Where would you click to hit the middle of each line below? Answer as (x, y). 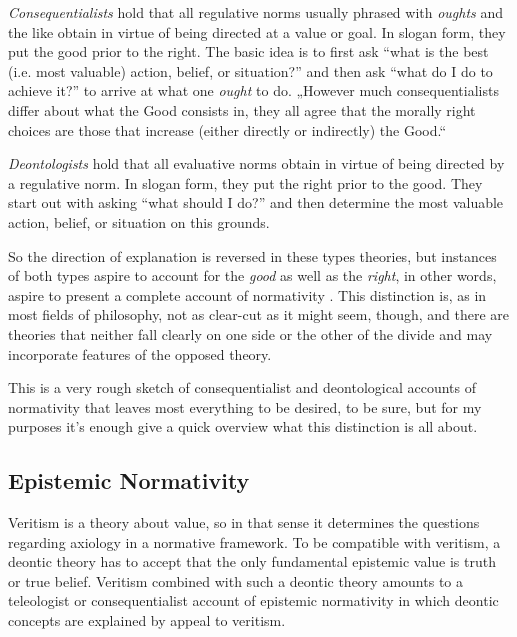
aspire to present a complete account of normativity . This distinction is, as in (247, 294)
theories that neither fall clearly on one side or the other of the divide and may (250, 333)
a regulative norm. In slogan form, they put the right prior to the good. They (245, 182)
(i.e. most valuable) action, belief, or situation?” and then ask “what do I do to (250, 70)
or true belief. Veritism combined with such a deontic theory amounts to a (235, 580)
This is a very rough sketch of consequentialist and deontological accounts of (242, 387)
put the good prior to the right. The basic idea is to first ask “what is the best (248, 51)
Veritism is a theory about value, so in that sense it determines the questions (244, 522)
